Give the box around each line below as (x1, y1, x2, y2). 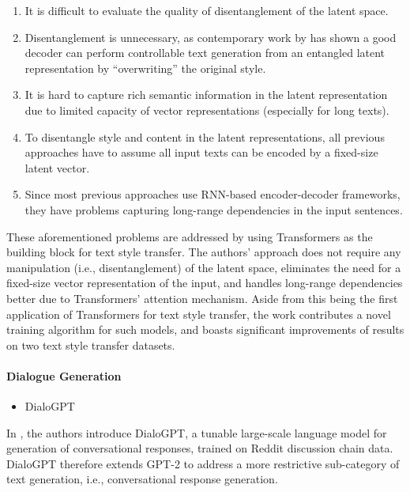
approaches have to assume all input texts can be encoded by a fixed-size (24, 144, 378, 161)
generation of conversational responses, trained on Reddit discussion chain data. (6, 440, 393, 456)
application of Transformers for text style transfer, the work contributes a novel (6, 305, 391, 322)
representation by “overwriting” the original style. (24, 59, 266, 76)
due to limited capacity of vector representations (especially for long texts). (24, 101, 389, 118)
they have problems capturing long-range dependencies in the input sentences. (24, 201, 403, 218)
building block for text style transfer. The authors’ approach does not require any (6, 244, 401, 260)
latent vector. (24, 159, 90, 176)
